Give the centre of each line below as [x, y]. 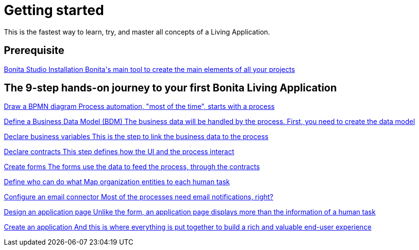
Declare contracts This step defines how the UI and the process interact [119, 152]
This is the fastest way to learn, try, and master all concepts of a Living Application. [137, 32]
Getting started [54, 10]
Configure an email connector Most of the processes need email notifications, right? [139, 197]
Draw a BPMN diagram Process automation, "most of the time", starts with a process [140, 107]
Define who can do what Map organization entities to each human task [117, 182]
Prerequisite [34, 51]
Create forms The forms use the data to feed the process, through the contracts [132, 167]
